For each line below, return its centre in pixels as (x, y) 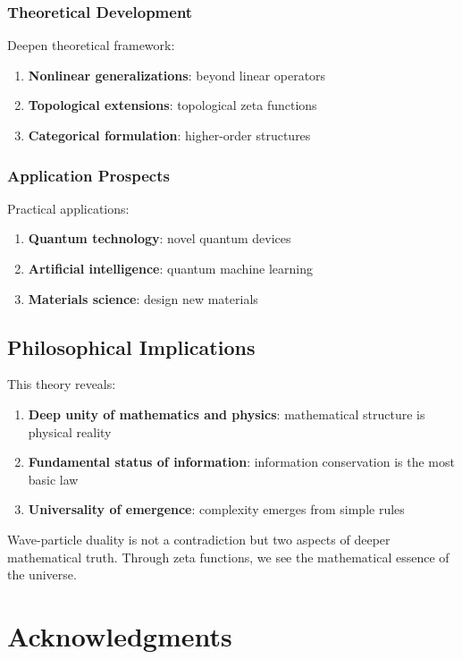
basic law (53, 479)
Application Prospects (88, 175)
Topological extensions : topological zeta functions (172, 105)
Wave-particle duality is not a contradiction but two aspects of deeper (199, 539)
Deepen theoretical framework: (91, 45)
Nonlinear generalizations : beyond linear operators (177, 75)
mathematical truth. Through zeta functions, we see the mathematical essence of (228, 557)
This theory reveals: (62, 384)
